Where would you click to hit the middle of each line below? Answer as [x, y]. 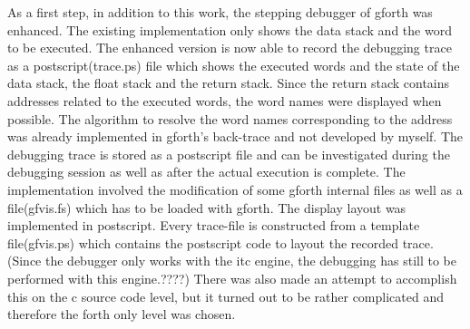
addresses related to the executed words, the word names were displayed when [225, 100]
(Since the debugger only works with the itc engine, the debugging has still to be [232, 261]
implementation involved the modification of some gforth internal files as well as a [235, 189]
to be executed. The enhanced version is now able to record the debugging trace [230, 48]
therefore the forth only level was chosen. [122, 314]
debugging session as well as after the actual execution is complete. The [206, 172]
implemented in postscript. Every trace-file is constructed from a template [214, 225]
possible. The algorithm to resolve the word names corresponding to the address [230, 118]
